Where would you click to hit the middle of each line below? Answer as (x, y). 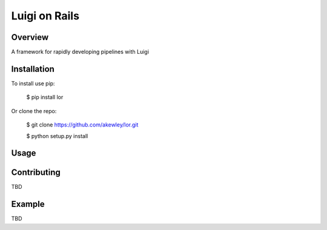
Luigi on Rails (45, 16)
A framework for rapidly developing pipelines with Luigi (80, 52)
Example (28, 204)
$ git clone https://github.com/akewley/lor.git (82, 125)
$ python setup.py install (57, 136)
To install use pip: (33, 83)
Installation (33, 69)
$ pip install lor (45, 97)
